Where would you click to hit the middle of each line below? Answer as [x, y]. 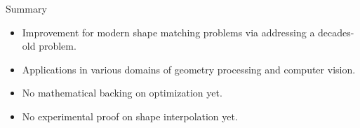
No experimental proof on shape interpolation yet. [130, 116]
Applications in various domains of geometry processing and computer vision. [189, 69]
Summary [26, 8]
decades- [336, 32]
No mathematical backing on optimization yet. [122, 93]
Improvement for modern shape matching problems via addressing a [168, 32]
